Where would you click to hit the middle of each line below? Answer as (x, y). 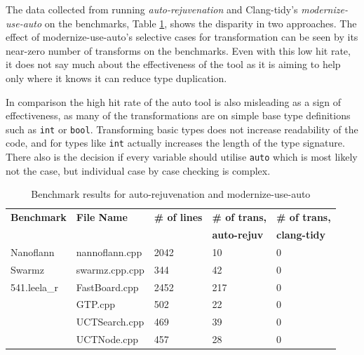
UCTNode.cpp (107, 339)
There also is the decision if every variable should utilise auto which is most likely (182, 157)
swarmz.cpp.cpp (110, 269)
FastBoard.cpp (107, 287)
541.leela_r (35, 287)
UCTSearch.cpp (110, 322)
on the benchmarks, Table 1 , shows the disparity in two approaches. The (201, 23)
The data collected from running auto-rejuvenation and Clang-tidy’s (152, 9)
